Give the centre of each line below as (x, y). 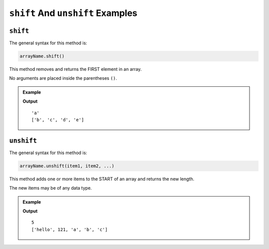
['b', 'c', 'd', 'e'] (58, 120)
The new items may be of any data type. (51, 188)
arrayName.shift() (42, 56)
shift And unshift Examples (73, 13)
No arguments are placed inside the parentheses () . (63, 78)
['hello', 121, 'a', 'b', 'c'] (70, 229)
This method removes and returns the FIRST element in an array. (75, 69)
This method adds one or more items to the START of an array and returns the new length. (102, 179)
